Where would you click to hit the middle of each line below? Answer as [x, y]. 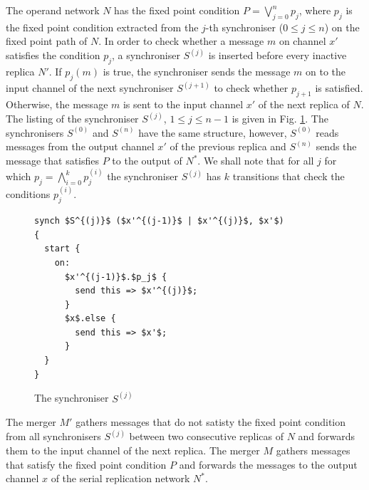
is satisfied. [339, 88]
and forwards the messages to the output [268, 464]
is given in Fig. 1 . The [280, 119]
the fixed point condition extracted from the [102, 27]
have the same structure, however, [213, 132]
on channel [302, 41]
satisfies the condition [53, 55]
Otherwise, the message [57, 104]
